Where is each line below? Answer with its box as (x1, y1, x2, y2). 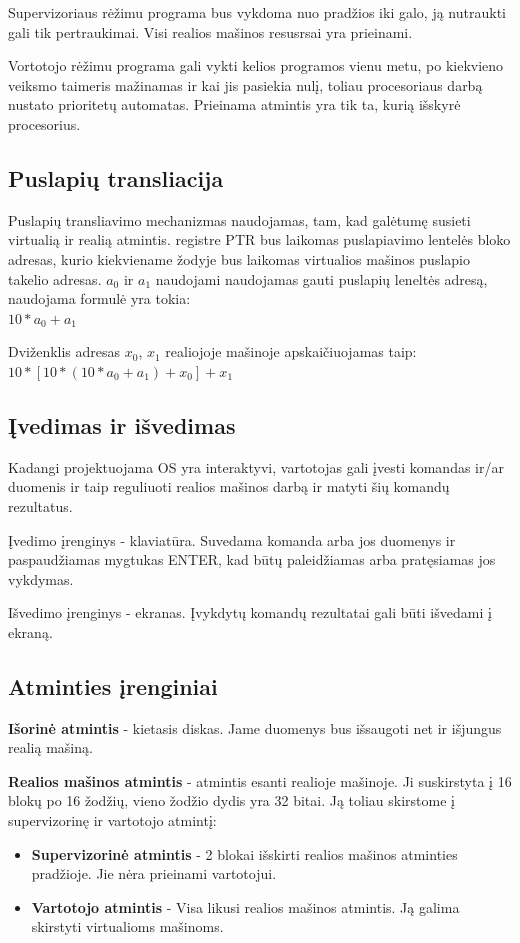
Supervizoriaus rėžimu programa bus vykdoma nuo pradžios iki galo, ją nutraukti (8, 2, 506, 22)
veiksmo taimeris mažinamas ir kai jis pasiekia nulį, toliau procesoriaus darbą (8, 74, 483, 95)
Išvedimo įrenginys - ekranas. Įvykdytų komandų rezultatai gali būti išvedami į (8, 602, 492, 623)
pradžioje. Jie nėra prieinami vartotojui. (31, 863, 277, 884)
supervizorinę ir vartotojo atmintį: (8, 810, 217, 831)
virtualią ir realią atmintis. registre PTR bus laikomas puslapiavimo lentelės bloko (8, 229, 511, 250)
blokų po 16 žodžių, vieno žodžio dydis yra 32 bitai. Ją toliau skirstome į (8, 790, 455, 811)
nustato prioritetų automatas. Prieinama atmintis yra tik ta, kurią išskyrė (8, 94, 461, 115)
